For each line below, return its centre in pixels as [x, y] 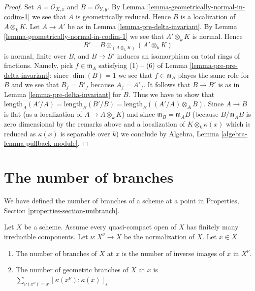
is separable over [85, 133]
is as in [229, 84]
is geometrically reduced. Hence [123, 16]
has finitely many [212, 227]
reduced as [20, 133]
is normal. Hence [217, 36]
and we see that [35, 84]
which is [238, 124]
